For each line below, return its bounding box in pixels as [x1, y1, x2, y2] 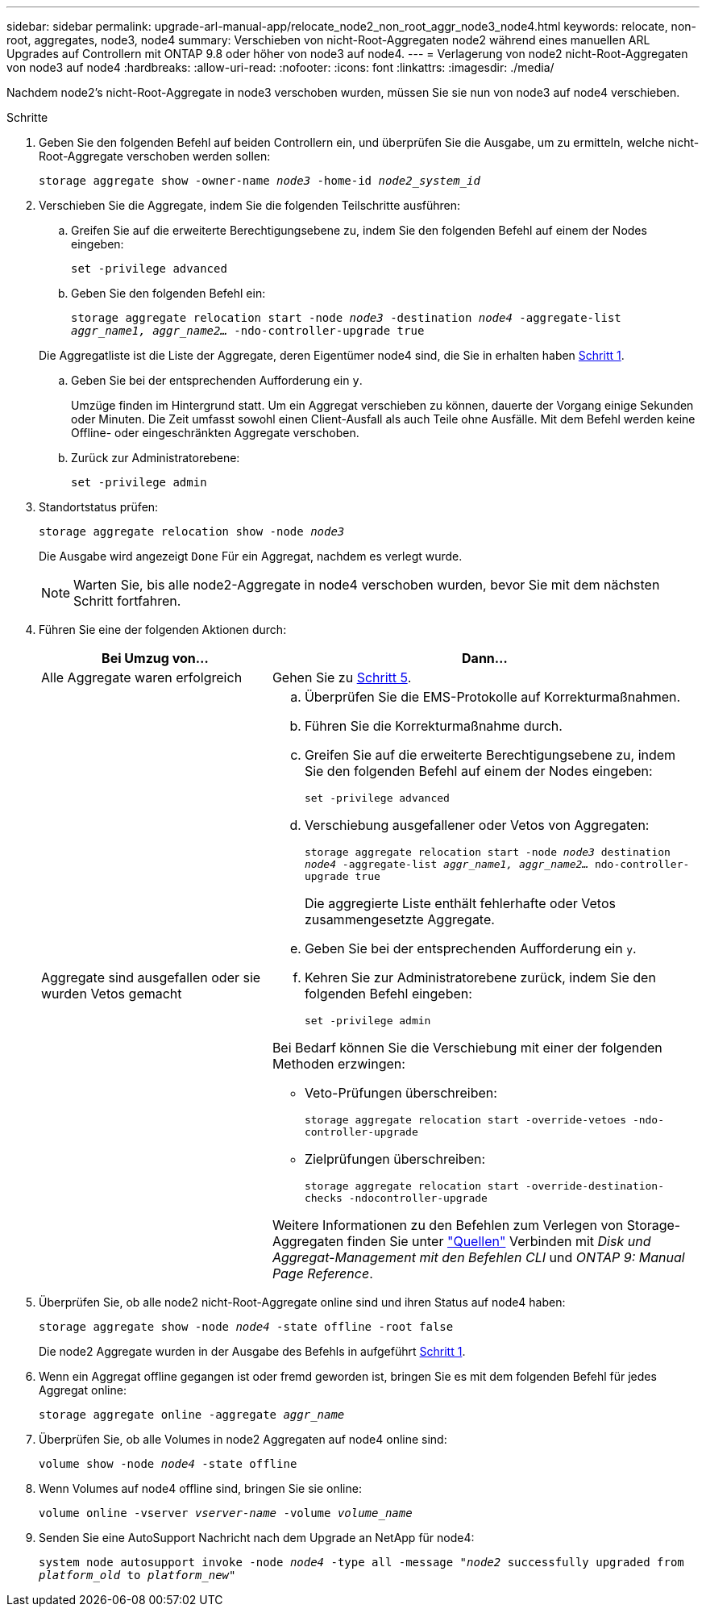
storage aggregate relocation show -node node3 [39, 525, 345, 538]
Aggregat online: [39, 1383, 127, 1397]
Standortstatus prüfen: [39, 500, 159, 514]
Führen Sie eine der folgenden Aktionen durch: [39, 623, 287, 636]
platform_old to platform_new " [39, 1569, 236, 1582]
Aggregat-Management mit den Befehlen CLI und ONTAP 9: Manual [272, 1249, 685, 1265]
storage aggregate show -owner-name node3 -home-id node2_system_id [39, 174, 480, 187]
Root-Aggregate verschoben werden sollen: [39, 149, 271, 163]
